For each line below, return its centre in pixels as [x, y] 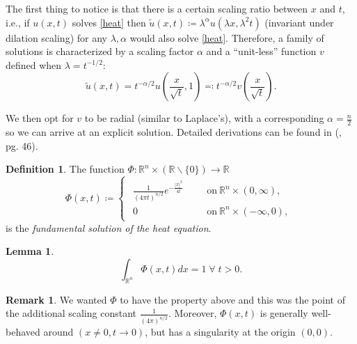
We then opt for [40, 118]
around [58, 332]
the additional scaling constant [71, 313]
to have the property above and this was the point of [232, 299]
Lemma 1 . [30, 251]
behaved [23, 332]
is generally [284, 313]
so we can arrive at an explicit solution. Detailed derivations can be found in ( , [174, 132]
